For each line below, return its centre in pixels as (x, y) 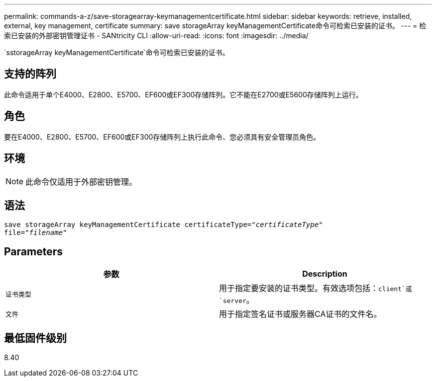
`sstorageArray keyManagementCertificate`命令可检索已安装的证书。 (117, 52)
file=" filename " (36, 233)
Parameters (33, 251)
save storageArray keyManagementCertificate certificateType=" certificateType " (163, 225)
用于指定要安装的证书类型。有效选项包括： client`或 (316, 288)
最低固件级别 (35, 338)
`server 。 (237, 300)
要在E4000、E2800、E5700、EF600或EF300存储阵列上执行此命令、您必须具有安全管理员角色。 (162, 137)
